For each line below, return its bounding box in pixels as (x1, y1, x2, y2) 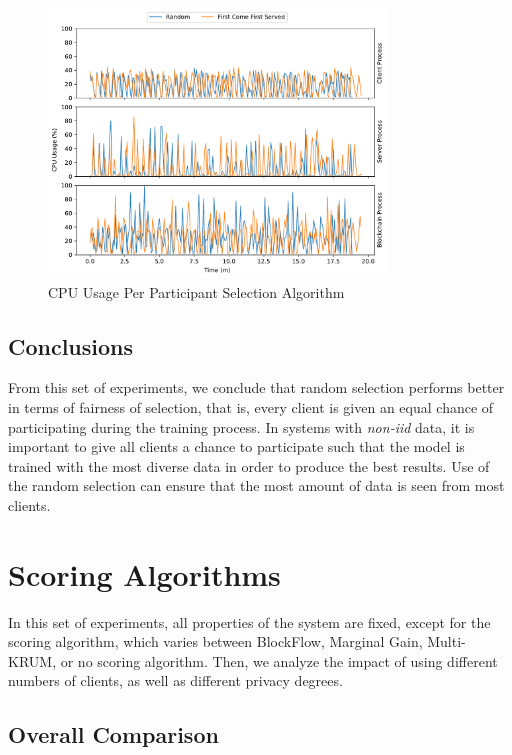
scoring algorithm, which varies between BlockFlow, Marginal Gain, (8, 631, 423, 652)
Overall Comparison (8, 719, 219, 750)
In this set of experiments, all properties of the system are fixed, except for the (8, 611, 491, 632)
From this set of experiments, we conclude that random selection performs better (8, 377, 505, 398)
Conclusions (8, 330, 134, 361)
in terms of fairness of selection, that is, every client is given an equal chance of (8, 396, 494, 417)
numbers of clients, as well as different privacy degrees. (8, 670, 343, 691)
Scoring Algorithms (8, 553, 281, 594)
